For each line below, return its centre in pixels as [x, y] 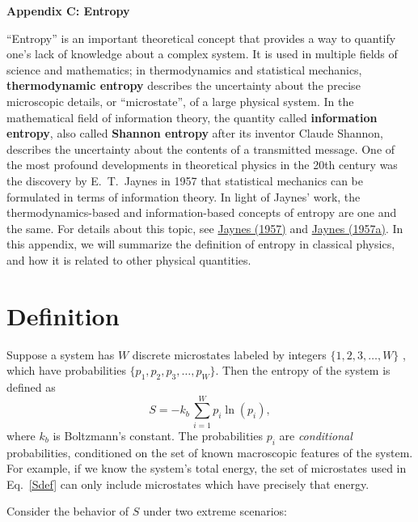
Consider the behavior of [68, 511]
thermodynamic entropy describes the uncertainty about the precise [184, 85]
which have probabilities [66, 370]
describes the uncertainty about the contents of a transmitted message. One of [201, 149]
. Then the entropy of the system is [303, 370]
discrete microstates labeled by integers [229, 354]
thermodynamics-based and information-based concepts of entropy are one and [202, 212]
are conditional [316, 435]
